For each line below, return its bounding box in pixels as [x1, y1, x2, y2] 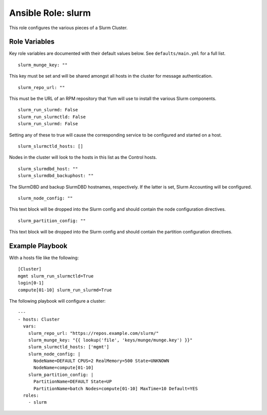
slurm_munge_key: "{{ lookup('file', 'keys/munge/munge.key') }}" [28, 337, 193, 343]
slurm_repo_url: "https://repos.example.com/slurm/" [28, 330, 159, 336]
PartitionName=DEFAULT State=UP [33, 379, 112, 384]
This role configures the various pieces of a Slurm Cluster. [9, 25, 128, 31]
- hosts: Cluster [18, 317, 60, 322]
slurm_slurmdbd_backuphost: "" [18, 173, 94, 179]
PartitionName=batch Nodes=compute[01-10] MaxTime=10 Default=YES [33, 386, 198, 391]
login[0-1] [18, 280, 44, 286]
